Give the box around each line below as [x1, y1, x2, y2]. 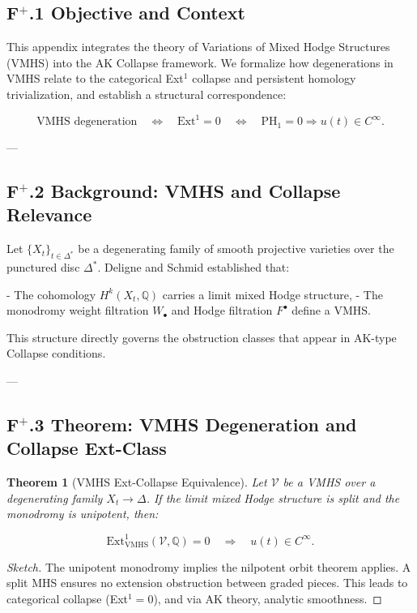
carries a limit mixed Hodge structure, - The [162, 285, 383, 302]
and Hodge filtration [171, 302, 273, 319]
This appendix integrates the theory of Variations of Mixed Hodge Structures [6, 38, 390, 55]
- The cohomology [6, 285, 96, 302]
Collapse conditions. [6, 345, 106, 362]
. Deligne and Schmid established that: [97, 259, 290, 276]
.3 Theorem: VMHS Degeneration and [28, 412, 357, 437]
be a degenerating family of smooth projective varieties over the [78, 240, 394, 257]
